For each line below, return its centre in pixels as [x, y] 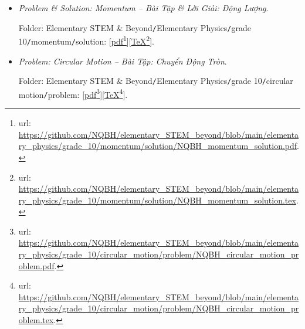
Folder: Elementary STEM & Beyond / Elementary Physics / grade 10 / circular [156, 81]
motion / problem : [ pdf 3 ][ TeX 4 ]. [73, 93]
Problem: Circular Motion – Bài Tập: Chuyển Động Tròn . [123, 61]
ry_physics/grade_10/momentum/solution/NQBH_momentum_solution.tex [157, 200]
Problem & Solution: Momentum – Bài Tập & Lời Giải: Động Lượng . [143, 8]
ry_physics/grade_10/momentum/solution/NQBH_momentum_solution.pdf [158, 146]
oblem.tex [36, 320]
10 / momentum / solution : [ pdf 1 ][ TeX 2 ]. [86, 40]
